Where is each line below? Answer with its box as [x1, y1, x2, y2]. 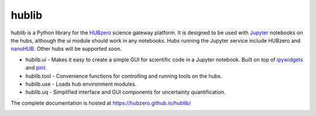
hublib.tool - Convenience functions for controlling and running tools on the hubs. [25, 72, 222, 79]
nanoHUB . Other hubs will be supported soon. [11, 45, 122, 52]
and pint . [25, 64, 47, 71]
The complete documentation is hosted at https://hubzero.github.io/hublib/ [11, 99, 191, 106]
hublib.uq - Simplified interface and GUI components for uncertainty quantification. [25, 89, 226, 96]
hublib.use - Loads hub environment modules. [25, 80, 137, 87]
